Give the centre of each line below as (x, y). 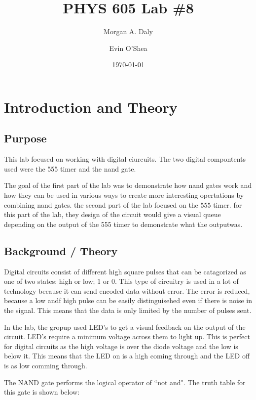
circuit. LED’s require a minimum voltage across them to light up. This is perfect (127, 336)
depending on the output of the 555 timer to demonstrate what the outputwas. (123, 224)
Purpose (25, 138)
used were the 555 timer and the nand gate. (70, 168)
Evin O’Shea (128, 48)
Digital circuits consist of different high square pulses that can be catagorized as (125, 271)
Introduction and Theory (91, 107)
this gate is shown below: (42, 392)
